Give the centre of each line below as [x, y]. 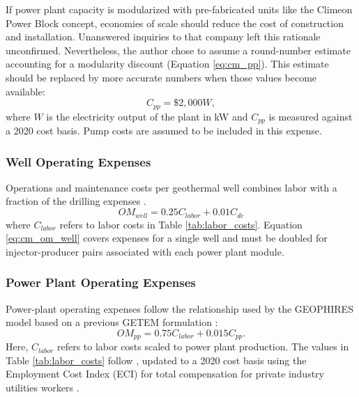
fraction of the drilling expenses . [76, 201]
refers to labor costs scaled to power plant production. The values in [203, 347]
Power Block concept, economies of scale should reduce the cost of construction [175, 23]
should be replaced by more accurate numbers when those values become [161, 77]
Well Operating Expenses [78, 161]
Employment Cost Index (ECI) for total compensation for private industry [165, 374]
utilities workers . [43, 387]
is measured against [311, 116]
